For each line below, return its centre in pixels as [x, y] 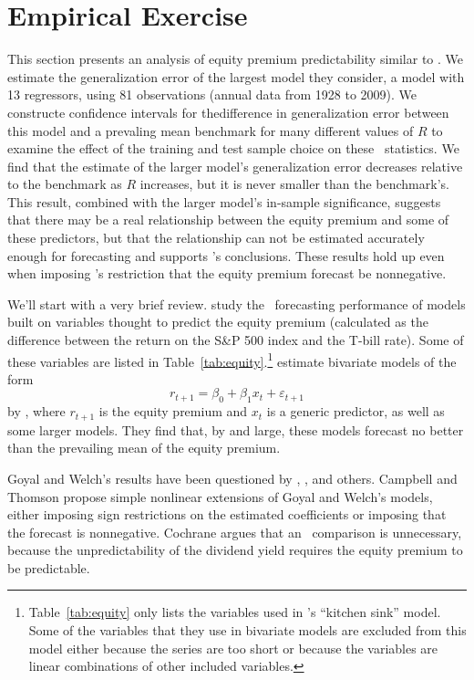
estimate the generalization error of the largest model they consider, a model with [236, 76]
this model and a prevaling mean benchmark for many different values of [211, 130]
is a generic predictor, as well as [355, 411]
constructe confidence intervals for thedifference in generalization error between [228, 112]
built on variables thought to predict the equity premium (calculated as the [218, 322]
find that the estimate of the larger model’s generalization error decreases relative [235, 166]
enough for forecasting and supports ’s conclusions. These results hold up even [226, 255]
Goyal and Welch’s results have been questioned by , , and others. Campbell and [232, 478]
